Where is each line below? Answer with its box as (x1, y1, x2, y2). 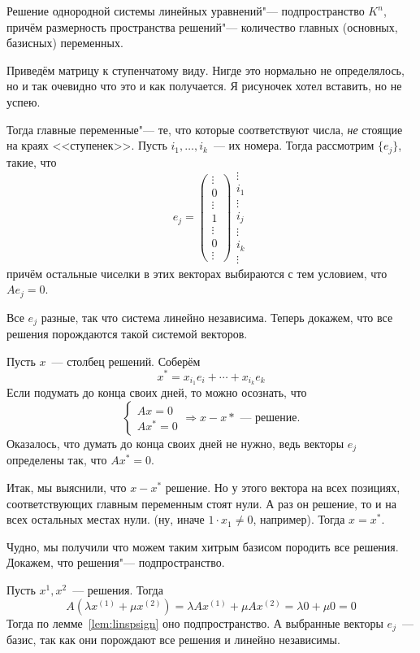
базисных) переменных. (6, 34, 123, 51)
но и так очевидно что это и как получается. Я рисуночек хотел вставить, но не (6, 77, 402, 94)
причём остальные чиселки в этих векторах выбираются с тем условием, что (6, 264, 388, 281)
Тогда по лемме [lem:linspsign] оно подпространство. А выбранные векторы (6, 614, 383, 631)
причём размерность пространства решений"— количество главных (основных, (6, 18, 398, 35)
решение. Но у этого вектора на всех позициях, (165, 479, 401, 496)
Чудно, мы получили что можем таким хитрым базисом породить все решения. (6, 538, 399, 555)
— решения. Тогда (72, 581, 163, 599)
